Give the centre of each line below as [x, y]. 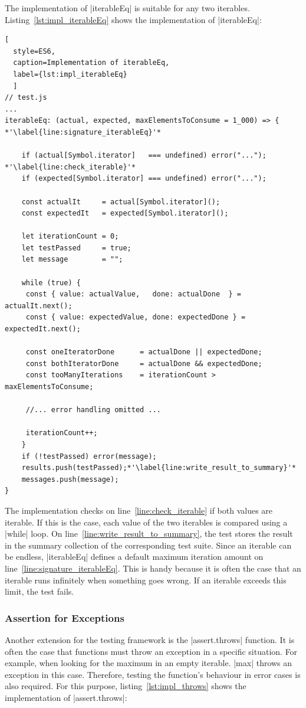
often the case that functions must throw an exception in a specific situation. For [151, 651]
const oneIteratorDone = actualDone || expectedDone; [144, 352]
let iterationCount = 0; [70, 236]
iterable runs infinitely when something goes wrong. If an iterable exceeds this [146, 580]
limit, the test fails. [40, 591]
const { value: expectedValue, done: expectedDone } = [136, 317]
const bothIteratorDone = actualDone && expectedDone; [144, 363]
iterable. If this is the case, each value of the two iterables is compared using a [146, 522]
